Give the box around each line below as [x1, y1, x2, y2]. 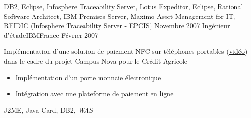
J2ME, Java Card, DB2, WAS [4, 104, 93, 115]
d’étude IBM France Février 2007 [4, 30, 99, 40]
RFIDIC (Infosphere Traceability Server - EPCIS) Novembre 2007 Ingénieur [4, 20, 230, 31]
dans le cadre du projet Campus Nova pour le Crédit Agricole [4, 55, 187, 66]
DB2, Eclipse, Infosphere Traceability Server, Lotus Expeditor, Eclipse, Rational [4, 1, 243, 11]
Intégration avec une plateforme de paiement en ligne [15, 88, 174, 99]
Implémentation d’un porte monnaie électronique [15, 72, 161, 82]
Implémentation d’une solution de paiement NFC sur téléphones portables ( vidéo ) [4, 46, 248, 56]
